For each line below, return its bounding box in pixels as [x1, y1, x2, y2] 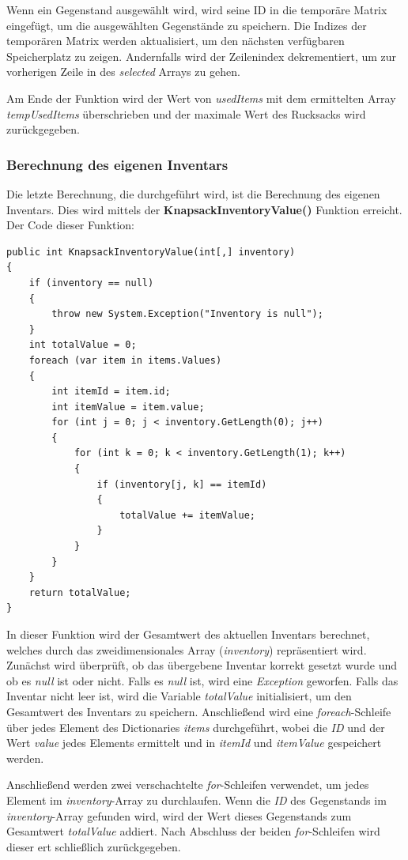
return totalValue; [28, 587, 131, 598]
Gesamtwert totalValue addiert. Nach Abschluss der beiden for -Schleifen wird [6, 823, 380, 839]
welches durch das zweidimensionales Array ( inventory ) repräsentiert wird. [6, 641, 367, 658]
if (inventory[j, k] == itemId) [96, 478, 267, 490]
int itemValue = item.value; [51, 401, 205, 413]
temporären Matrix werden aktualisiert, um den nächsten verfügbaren [6, 32, 345, 49]
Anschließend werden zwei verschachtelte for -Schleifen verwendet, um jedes [6, 776, 369, 793]
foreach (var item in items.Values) [28, 354, 222, 366]
